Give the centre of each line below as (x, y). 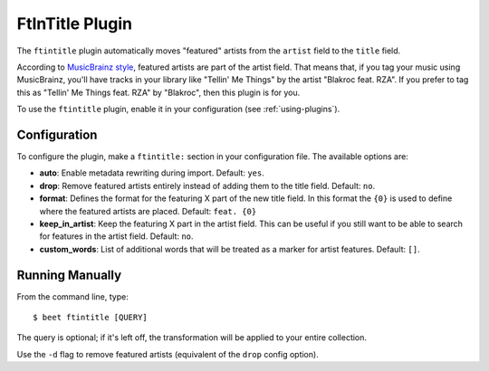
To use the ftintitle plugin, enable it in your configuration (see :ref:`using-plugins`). (178, 109)
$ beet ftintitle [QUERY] (91, 318)
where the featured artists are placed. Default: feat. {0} (148, 211)
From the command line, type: (72, 296)
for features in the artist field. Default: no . (116, 236)
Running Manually (69, 275)
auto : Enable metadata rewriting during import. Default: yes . (152, 173)
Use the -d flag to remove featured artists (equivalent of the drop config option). (168, 354)
